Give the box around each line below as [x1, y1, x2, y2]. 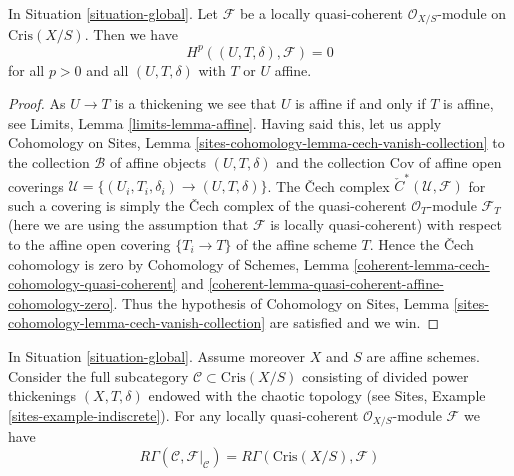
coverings [8, 175, 64, 196]
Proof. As [8, 93, 66, 114]
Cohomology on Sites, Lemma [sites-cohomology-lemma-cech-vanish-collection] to [8, 132, 505, 153]
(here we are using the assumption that [8, 214, 249, 235]
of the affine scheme [236, 234, 357, 255]
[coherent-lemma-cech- [353, 253, 490, 274]
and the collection [276, 151, 386, 172]
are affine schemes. [366, 345, 480, 366]
